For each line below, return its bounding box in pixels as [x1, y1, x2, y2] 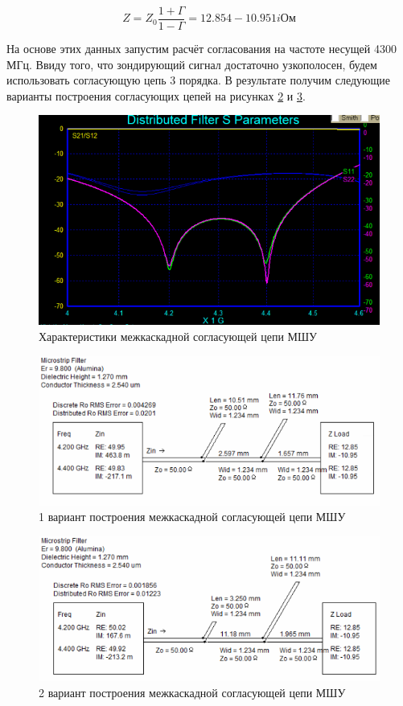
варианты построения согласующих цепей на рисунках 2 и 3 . [6, 87, 306, 104]
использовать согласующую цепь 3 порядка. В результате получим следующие [6, 72, 391, 88]
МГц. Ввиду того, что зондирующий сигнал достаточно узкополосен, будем [6, 55, 377, 72]
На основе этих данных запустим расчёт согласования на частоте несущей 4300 [6, 40, 397, 57]
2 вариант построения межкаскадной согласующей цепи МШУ [39, 684, 346, 701]
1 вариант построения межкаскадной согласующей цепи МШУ [39, 508, 346, 525]
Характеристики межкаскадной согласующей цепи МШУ [39, 327, 318, 344]
